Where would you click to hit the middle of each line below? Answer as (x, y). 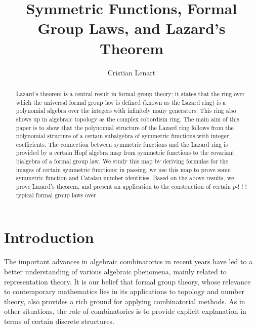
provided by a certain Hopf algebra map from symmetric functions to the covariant (125, 153)
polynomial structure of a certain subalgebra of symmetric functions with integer (122, 136)
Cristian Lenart (132, 72)
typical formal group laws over (56, 195)
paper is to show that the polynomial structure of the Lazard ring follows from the (125, 127)
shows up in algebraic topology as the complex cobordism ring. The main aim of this (127, 119)
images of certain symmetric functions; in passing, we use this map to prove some (123, 169)
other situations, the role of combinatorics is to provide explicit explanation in (125, 311)
